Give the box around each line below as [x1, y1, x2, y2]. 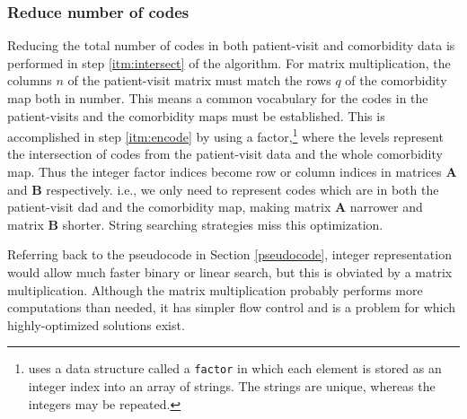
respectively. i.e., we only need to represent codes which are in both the [46, 179, 439, 198]
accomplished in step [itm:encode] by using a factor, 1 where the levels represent [7, 125, 444, 145]
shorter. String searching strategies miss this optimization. [62, 214, 383, 233]
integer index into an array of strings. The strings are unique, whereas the [28, 377, 436, 396]
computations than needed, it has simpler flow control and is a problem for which [7, 298, 456, 317]
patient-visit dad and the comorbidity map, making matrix [7, 197, 331, 216]
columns [7, 71, 52, 90]
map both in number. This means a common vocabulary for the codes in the [7, 89, 428, 107]
